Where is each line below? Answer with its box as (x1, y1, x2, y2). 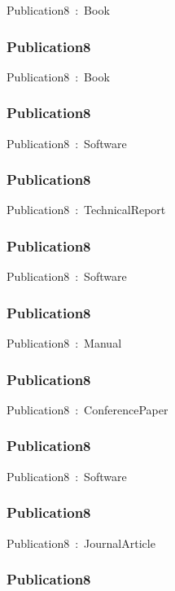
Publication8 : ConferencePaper (7, 401, 168, 418)
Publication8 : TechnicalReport (7, 201, 166, 218)
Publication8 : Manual (7, 335, 122, 352)
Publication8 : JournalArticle (7, 534, 155, 551)
